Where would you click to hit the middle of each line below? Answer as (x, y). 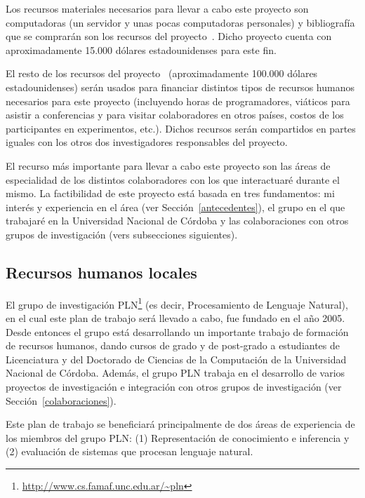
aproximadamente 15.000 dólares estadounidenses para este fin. (141, 49)
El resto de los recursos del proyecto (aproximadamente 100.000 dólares (162, 73)
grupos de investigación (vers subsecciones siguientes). (122, 234)
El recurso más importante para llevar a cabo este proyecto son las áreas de (168, 165)
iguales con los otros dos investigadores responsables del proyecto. (147, 142)
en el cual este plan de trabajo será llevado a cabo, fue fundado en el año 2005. (175, 317)
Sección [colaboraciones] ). (61, 400)
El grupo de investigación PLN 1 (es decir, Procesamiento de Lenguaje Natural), (177, 303)
